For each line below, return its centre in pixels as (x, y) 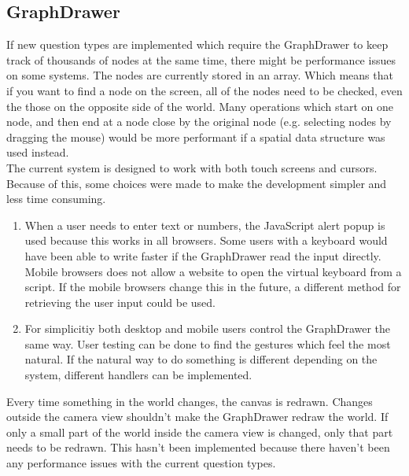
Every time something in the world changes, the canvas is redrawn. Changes (190, 401)
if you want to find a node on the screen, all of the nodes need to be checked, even (204, 90)
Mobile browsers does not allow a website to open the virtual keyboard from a (213, 271)
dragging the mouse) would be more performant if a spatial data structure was (196, 137)
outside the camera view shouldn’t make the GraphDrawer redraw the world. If (197, 417)
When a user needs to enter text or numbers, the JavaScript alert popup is (205, 225)
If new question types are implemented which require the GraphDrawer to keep (197, 44)
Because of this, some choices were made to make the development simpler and (197, 183)
